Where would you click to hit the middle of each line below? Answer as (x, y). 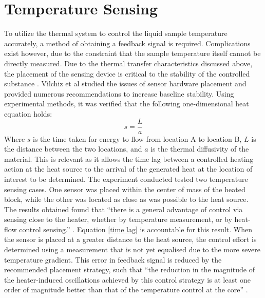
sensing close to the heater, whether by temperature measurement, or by (118, 219)
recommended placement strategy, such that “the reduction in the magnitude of (129, 269)
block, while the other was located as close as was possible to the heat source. (126, 199)
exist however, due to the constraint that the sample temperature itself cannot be (132, 53)
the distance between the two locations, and (73, 149)
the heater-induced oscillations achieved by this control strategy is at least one (128, 279)
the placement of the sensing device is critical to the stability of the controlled (127, 73)
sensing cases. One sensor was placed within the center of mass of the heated (125, 189)
